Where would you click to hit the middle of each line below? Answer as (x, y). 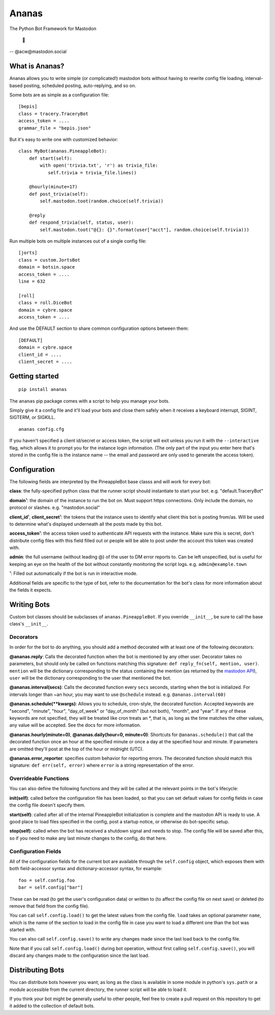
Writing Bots (30, 604)
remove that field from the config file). (49, 906)
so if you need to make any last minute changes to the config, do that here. (88, 838)
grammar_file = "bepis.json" (55, 128)
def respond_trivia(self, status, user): (81, 223)
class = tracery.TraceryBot (53, 114)
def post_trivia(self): (59, 194)
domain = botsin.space (47, 267)
